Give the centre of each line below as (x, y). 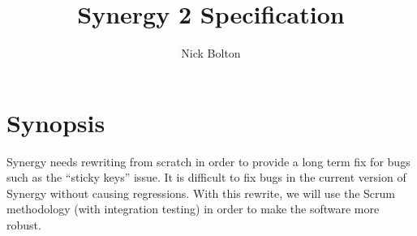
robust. (24, 225)
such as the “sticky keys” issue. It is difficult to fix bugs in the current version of (206, 177)
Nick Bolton (211, 53)
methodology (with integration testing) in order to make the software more (193, 209)
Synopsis (56, 122)
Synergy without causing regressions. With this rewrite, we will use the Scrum (201, 193)
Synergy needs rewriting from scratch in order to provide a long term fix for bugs (208, 161)
